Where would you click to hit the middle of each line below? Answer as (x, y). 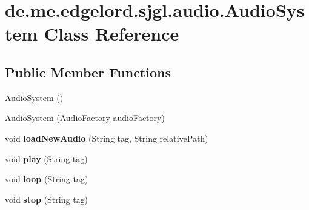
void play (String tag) (46, 158)
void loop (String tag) (47, 179)
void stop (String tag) (47, 199)
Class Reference (111, 34)
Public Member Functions (88, 72)
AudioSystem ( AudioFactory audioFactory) (85, 118)
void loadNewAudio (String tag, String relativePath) (107, 138)
